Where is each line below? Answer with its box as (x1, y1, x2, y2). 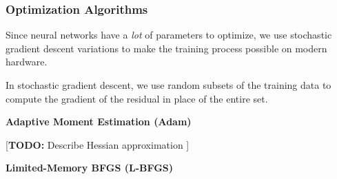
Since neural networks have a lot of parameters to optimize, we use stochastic (6, 28, 332, 42)
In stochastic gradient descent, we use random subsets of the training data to (6, 78, 331, 92)
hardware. (6, 54, 48, 69)
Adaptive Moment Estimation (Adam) (6, 114, 192, 129)
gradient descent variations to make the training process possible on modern (6, 41, 327, 55)
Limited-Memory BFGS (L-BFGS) (6, 160, 174, 175)
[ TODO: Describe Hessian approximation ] (6, 137, 190, 151)
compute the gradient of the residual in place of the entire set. (6, 91, 268, 105)
